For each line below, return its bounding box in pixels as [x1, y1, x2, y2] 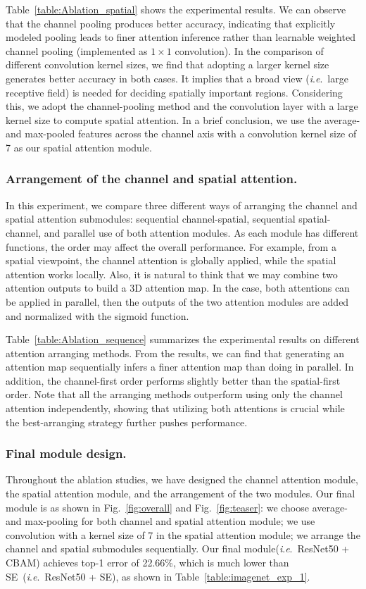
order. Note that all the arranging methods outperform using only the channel [6, 387, 343, 402]
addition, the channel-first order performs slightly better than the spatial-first [6, 373, 341, 387]
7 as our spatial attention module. [6, 139, 152, 154]
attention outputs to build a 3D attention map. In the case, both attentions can [6, 280, 350, 295]
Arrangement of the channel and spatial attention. [6, 170, 298, 187]
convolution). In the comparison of [175, 43, 324, 58]
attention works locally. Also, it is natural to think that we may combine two [6, 266, 338, 281]
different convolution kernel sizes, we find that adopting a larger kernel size [6, 57, 329, 72]
